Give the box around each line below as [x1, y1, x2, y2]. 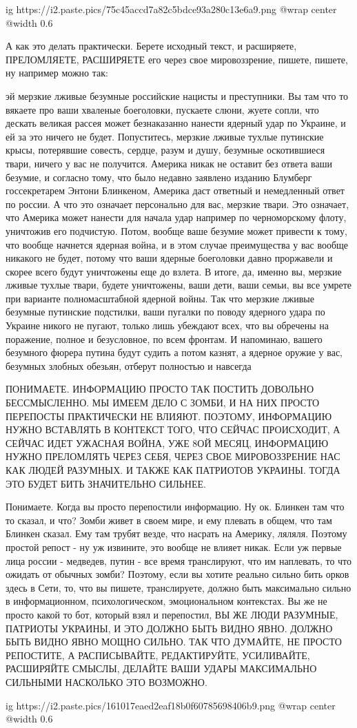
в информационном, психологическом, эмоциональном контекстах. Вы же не [6, 594, 327, 608]
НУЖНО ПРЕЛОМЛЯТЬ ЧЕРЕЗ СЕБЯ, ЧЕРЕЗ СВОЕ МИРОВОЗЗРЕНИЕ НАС [6, 449, 340, 464]
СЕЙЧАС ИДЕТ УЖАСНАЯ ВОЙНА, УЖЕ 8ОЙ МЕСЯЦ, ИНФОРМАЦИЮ [6, 435, 329, 450]
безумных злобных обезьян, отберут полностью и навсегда [6, 358, 252, 373]
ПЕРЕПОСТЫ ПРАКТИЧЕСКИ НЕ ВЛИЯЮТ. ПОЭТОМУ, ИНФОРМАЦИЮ [6, 408, 332, 423]
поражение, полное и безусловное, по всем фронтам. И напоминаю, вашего [6, 331, 323, 346]
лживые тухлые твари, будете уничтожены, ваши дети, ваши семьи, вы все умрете [6, 278, 352, 292]
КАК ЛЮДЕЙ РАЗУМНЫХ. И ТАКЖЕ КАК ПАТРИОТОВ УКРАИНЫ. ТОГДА [6, 463, 340, 477]
